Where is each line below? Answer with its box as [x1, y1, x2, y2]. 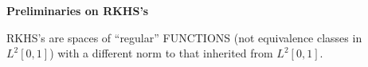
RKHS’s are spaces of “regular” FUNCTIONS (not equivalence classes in [6, 29, 362, 45]
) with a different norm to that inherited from [49, 45, 273, 61]
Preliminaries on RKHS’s [6, 2, 149, 18]
